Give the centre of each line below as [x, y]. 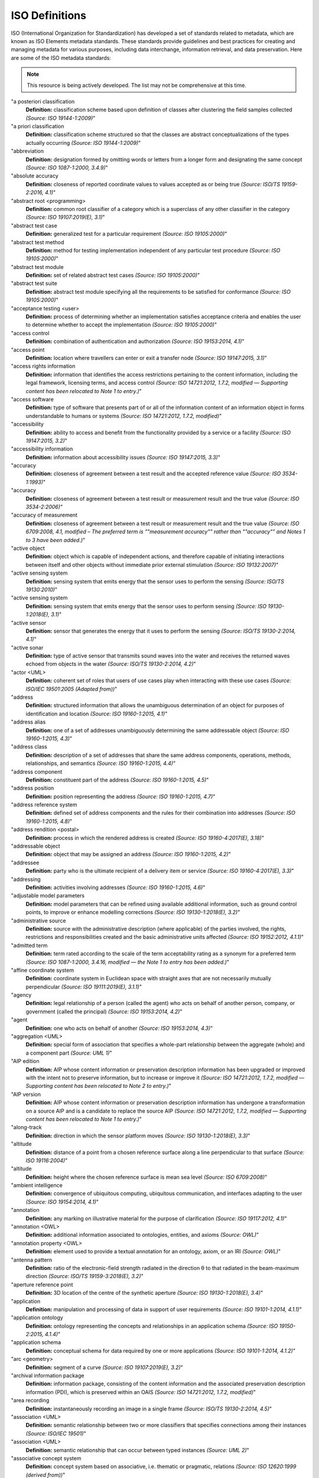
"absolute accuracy [35, 176]
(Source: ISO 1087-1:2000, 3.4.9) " [67, 168]
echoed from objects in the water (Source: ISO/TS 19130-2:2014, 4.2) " [111, 664]
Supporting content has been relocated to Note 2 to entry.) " [98, 1086]
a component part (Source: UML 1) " [69, 1053]
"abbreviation [27, 151]
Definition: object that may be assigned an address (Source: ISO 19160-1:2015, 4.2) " [128, 854]
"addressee [25, 863]
